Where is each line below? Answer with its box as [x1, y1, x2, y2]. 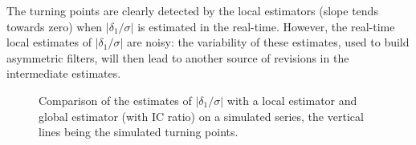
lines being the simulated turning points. [39, 123, 239, 140]
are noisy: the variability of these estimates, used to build [126, 34, 410, 50]
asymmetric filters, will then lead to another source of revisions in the [6, 49, 349, 66]
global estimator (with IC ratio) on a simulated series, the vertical [39, 107, 364, 124]
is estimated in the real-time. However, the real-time [137, 18, 395, 34]
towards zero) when [6, 18, 103, 34]
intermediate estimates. [6, 65, 121, 82]
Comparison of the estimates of [39, 91, 192, 108]
